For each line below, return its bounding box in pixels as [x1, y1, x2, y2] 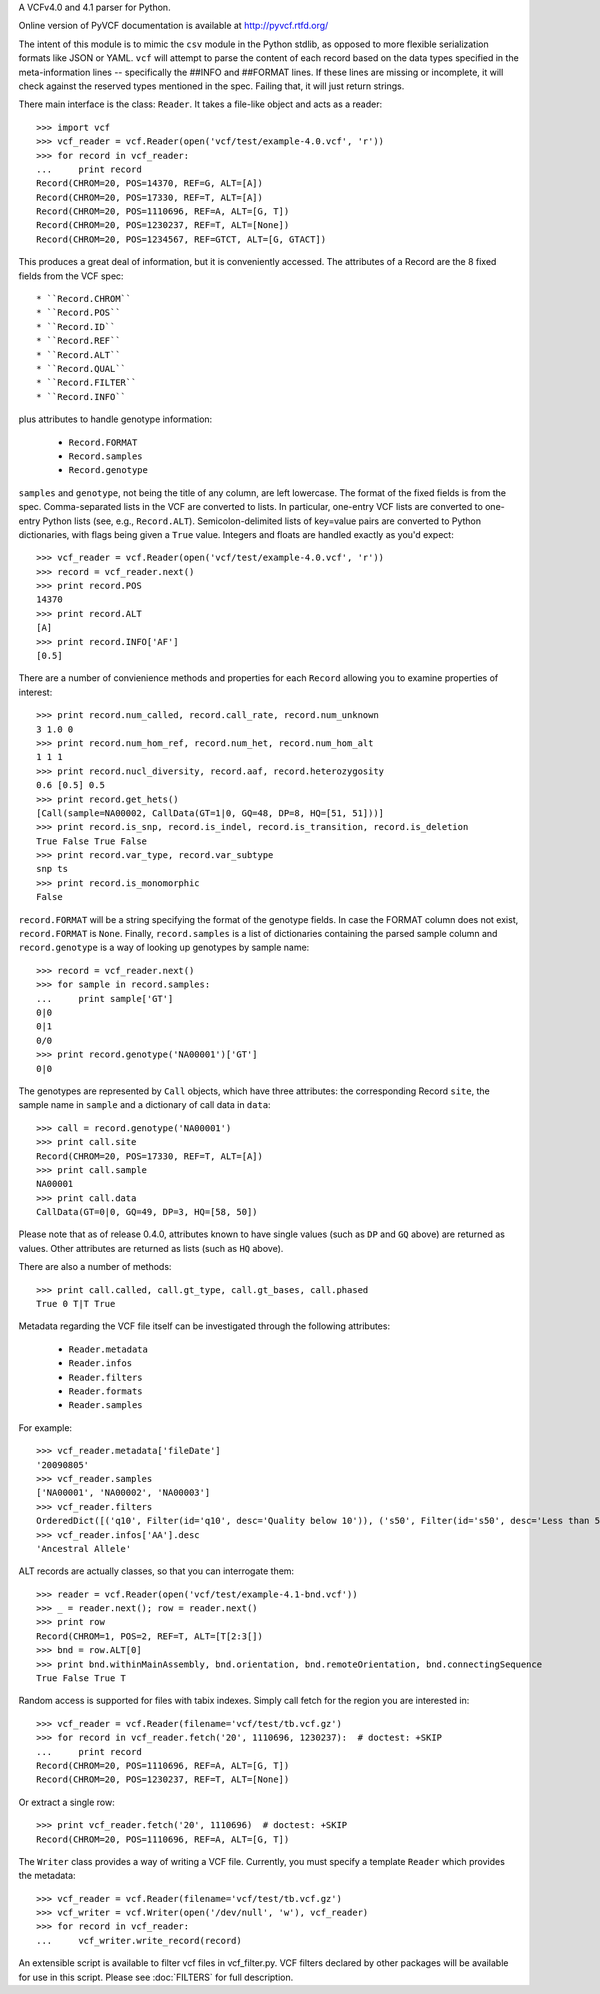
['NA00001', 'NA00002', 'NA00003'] [36, 1487, 211, 1499]
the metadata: [18, 1870, 76, 1882]
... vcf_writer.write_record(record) [36, 1935, 242, 1946]
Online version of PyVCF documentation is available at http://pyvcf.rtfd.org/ [18, 20, 329, 32]
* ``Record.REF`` [36, 335, 121, 347]
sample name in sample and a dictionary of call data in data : [18, 1099, 271, 1111]
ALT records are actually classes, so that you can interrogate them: [18, 1565, 295, 1577]
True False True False [36, 835, 148, 847]
